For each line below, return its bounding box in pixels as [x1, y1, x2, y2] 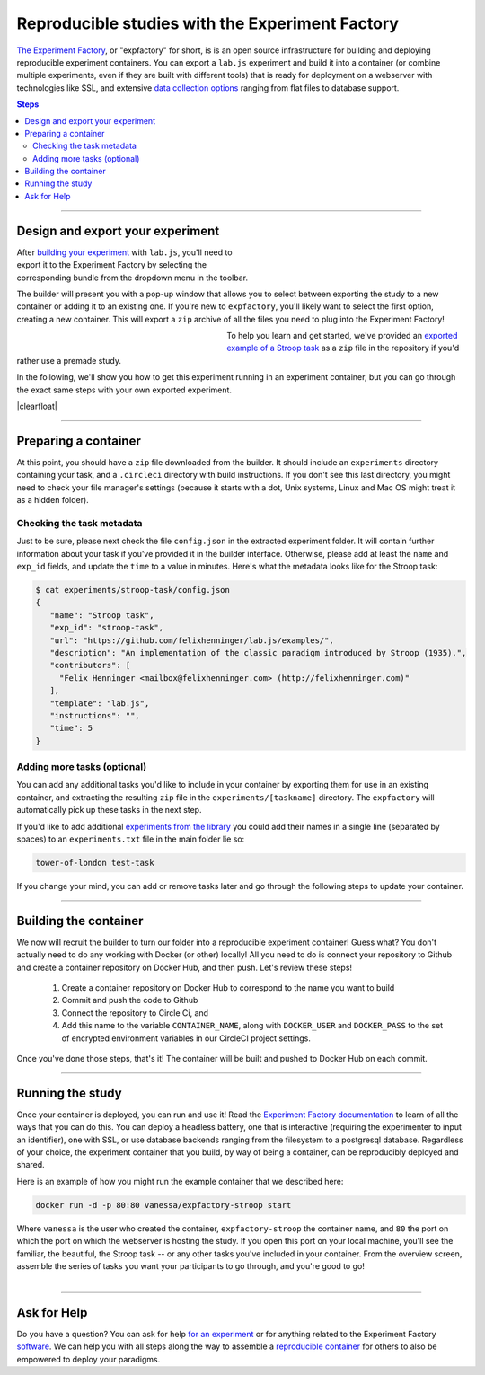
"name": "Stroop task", [49, 610, 154, 620]
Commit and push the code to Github [61, 995, 198, 1006]
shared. [16, 1159, 45, 1170]
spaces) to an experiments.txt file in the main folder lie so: [16, 833, 245, 844]
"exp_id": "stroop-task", [49, 622, 164, 633]
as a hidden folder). [16, 495, 89, 506]
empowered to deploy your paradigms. [16, 1353, 161, 1364]
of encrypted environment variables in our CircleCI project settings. [61, 1033, 312, 1044]
